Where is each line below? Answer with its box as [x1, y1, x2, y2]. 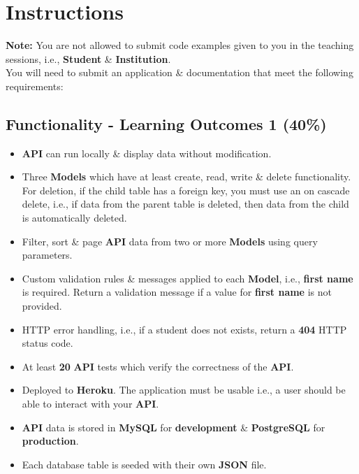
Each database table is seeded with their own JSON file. [22, 457, 267, 471]
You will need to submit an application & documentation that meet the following [6, 65, 353, 80]
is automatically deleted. [22, 210, 127, 225]
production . [22, 433, 79, 448]
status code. [22, 336, 73, 350]
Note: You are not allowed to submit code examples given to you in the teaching [6, 38, 354, 52]
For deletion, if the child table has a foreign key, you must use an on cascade [22, 182, 350, 197]
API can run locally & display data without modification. [22, 145, 272, 160]
